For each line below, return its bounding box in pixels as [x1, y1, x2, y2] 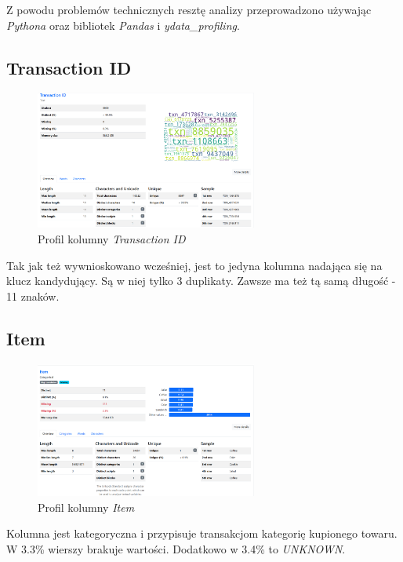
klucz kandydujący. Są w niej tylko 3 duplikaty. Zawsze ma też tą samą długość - [6, 272, 396, 289]
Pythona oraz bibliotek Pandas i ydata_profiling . [6, 16, 240, 33]
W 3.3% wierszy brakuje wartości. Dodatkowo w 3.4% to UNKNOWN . [6, 540, 346, 557]
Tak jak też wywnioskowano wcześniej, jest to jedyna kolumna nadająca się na [6, 257, 383, 273]
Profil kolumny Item [38, 498, 135, 515]
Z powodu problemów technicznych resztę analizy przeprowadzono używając [6, 2, 372, 17]
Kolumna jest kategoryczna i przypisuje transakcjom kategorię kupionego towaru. [6, 525, 398, 542]
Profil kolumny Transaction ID [38, 230, 186, 246]
